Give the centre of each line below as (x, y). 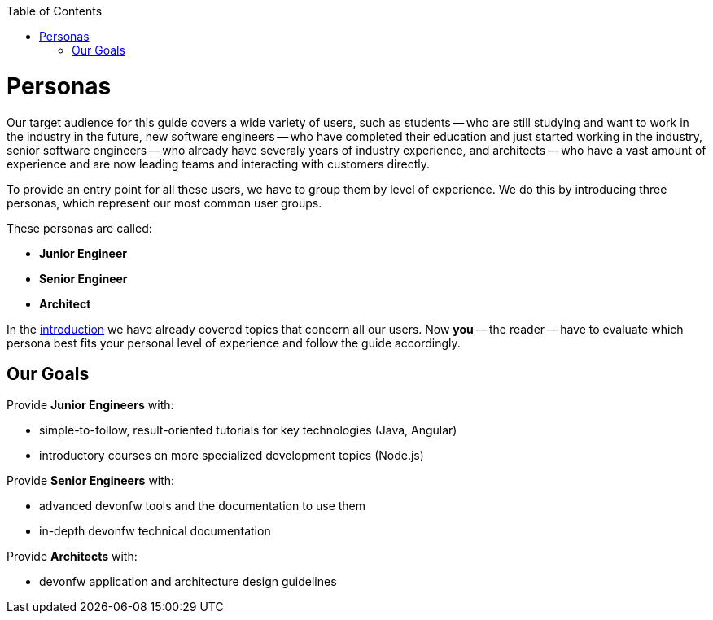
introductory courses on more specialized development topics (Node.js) (232, 456)
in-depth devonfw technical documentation (155, 531)
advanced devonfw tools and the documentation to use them (203, 506)
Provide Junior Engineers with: (90, 405)
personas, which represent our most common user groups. (164, 203)
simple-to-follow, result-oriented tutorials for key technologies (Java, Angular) (248, 430)
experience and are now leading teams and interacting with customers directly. (218, 164)
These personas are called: (79, 228)
